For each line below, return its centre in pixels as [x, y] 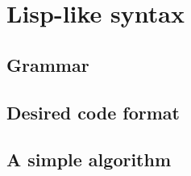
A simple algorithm [89, 159]
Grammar [48, 64]
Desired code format [93, 112]
